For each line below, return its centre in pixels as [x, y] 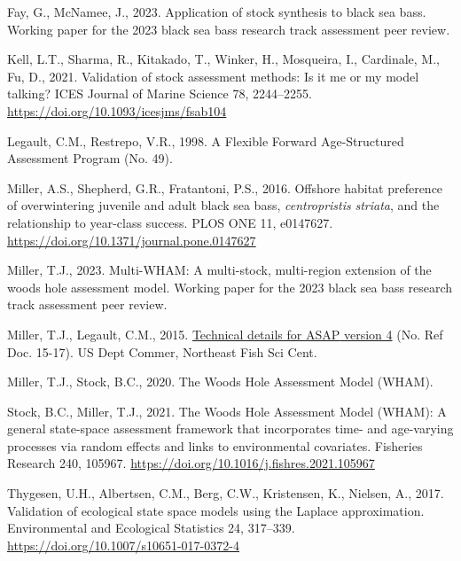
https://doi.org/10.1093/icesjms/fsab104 [117, 110]
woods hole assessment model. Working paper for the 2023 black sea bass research [230, 287]
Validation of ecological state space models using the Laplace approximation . [216, 510]
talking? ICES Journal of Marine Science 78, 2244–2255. [160, 93]
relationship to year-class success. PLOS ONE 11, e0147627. [170, 222]
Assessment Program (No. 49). [90, 158]
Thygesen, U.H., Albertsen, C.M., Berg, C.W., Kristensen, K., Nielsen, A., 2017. [226, 493]
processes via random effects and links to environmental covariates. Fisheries [215, 445]
